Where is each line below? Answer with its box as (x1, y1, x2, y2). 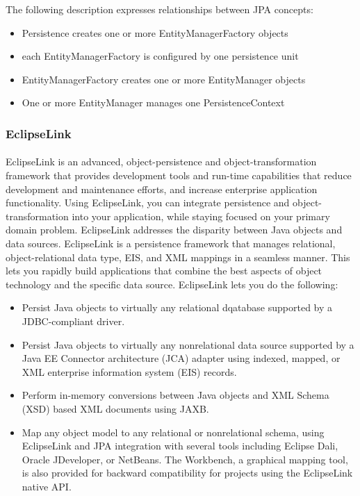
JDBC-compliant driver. (22, 313, 125, 328)
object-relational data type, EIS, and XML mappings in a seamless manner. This (6, 249, 350, 264)
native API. (22, 479, 72, 493)
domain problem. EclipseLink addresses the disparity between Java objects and (6, 222, 343, 237)
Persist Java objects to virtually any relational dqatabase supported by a (22, 300, 333, 315)
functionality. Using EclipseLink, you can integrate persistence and (6, 195, 290, 210)
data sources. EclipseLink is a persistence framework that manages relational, (6, 235, 336, 250)
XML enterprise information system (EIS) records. (22, 364, 237, 379)
